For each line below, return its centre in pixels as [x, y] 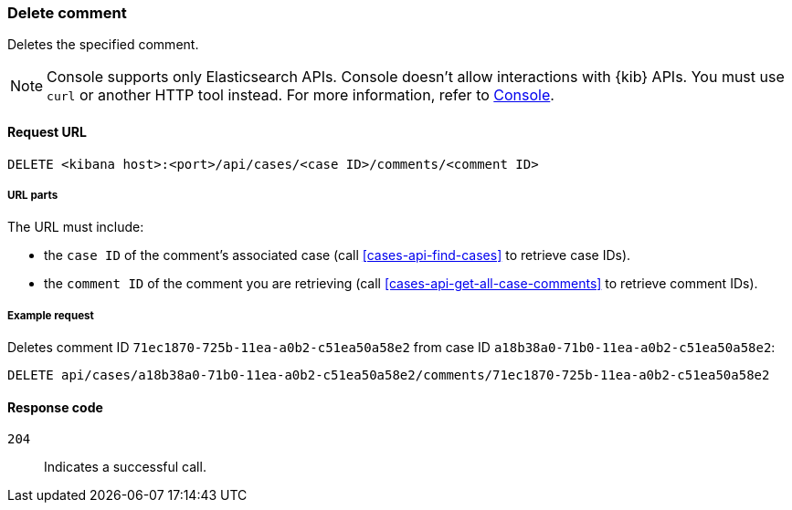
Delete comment [67, 13]
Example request [51, 315]
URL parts [33, 195]
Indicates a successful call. [125, 467]
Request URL [47, 131]
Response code [55, 407]
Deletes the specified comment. [103, 45]
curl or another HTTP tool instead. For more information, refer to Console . [301, 95]
